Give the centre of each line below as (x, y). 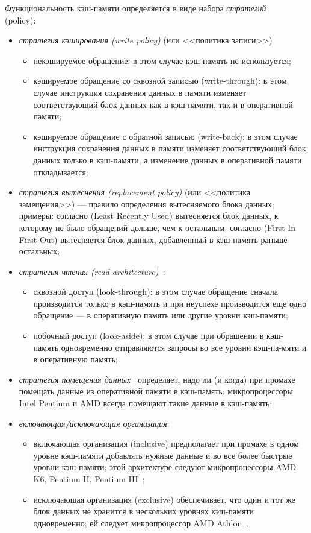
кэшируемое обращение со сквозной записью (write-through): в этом (160, 80)
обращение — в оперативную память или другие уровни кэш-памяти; (161, 315)
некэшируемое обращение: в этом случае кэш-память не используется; (162, 60)
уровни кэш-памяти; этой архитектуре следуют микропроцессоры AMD (165, 467)
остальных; (39, 251)
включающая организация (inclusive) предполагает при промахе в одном (166, 443)
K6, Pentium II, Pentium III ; (89, 479)
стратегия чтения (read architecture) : (92, 271)
